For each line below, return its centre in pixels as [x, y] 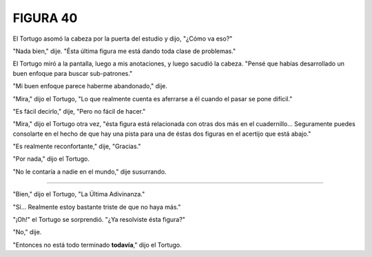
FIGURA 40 [45, 18]
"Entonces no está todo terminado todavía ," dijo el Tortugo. [97, 245]
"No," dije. [27, 232]
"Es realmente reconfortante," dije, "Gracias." [77, 146]
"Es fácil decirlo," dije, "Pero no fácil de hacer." [79, 111]
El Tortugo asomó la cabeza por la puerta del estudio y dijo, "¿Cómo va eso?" [123, 39]
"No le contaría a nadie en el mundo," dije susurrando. [90, 172]
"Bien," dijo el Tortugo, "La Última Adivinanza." [79, 194]
